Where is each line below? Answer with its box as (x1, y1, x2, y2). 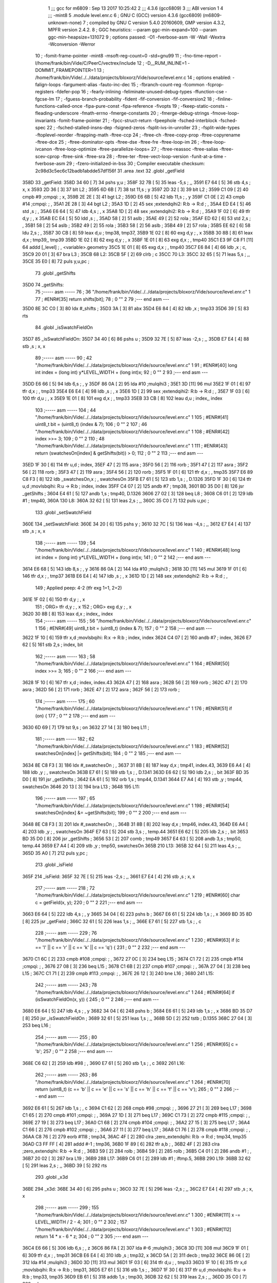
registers (35, 89, 54, 95)
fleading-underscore (35, 110, 79, 116)
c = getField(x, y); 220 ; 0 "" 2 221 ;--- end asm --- (35, 899, 143, 905)
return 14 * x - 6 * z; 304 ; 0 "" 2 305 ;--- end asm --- (35, 1233, 149, 1239)
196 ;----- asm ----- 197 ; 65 (35, 795, 95, 802)
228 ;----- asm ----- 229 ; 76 (35, 929, 97, 936)
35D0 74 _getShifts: (22, 282, 64, 288)
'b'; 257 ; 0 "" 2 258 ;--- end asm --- (35, 1048, 113, 1055)
